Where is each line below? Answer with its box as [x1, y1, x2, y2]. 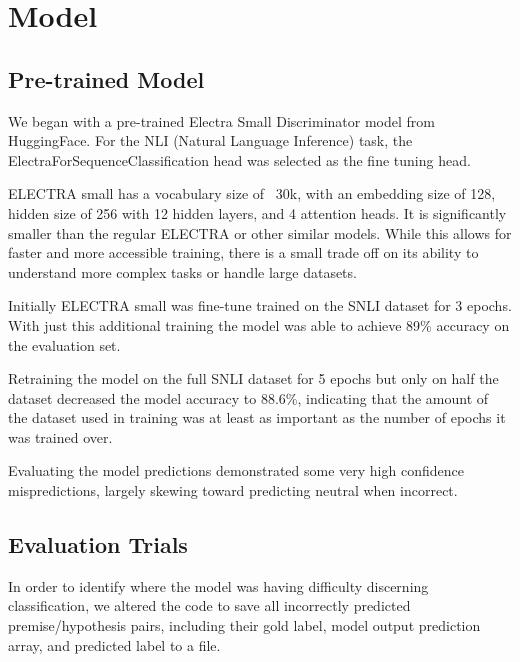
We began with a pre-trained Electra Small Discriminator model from [8, 110, 435, 131]
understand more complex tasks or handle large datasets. [8, 261, 357, 282]
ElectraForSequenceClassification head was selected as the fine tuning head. [8, 149, 471, 170]
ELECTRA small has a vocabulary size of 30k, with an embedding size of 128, [8, 183, 496, 204]
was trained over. [8, 426, 113, 447]
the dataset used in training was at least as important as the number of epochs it [8, 407, 506, 428]
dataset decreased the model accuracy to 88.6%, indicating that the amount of [8, 387, 489, 408]
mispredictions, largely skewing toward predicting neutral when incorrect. [8, 480, 458, 501]
